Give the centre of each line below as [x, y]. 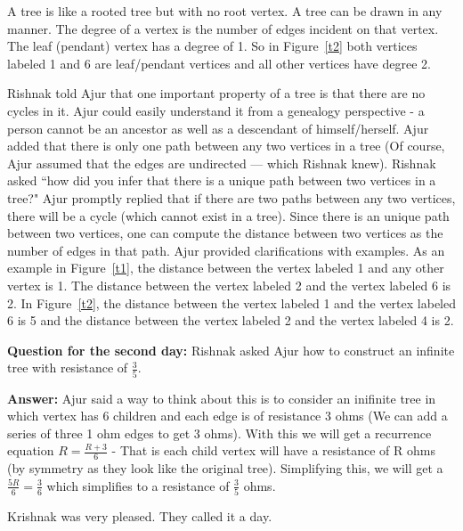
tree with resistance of [68, 368]
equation [31, 450]
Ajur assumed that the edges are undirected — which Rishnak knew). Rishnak [222, 163]
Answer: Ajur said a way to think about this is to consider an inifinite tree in [222, 398]
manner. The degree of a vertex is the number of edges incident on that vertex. [223, 28]
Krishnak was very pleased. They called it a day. [140, 516]
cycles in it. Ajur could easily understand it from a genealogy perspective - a [216, 110]
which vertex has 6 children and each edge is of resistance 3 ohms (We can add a [227, 416]
